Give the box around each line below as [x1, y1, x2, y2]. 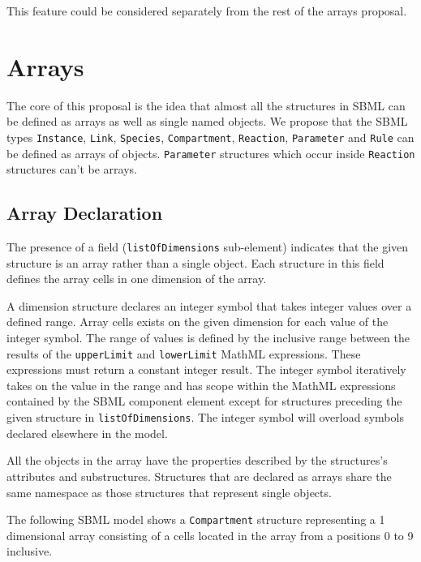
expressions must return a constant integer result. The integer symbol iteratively [6, 361, 406, 378]
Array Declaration [6, 200, 163, 225]
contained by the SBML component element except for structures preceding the [6, 393, 402, 410]
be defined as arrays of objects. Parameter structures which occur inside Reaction [6, 144, 415, 161]
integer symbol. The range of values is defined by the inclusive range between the [6, 329, 410, 346]
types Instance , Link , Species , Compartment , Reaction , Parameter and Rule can [6, 128, 415, 145]
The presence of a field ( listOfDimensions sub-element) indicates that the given [6, 238, 409, 255]
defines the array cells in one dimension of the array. [6, 270, 267, 287]
